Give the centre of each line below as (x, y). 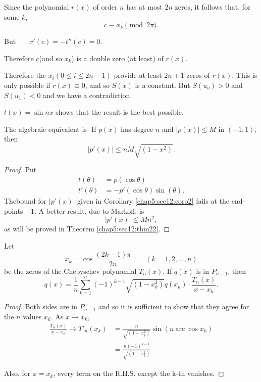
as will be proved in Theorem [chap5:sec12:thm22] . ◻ (87, 229)
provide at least (138, 75)
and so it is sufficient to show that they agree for (174, 306)
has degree (137, 129)
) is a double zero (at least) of (117, 58)
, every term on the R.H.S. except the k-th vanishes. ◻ (139, 373)
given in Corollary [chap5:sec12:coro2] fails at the (153, 201)
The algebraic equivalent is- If (50, 129)
